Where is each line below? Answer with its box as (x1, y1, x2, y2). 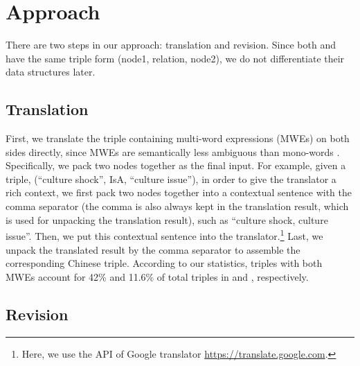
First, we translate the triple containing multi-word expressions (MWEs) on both (6, 131, 350, 146)
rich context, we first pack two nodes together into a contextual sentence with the (6, 185, 352, 200)
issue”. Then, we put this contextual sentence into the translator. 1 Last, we (6, 227, 323, 243)
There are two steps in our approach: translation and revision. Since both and (6, 37, 336, 52)
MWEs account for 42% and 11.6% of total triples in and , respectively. (6, 269, 309, 284)
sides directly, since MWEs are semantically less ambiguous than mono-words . (6, 144, 340, 159)
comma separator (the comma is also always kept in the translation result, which (6, 199, 349, 214)
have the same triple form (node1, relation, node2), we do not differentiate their (6, 51, 345, 65)
